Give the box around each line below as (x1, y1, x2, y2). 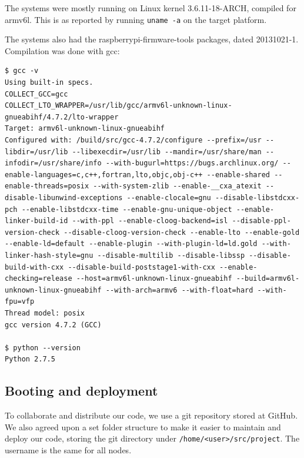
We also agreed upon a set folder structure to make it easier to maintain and (5, 420, 281, 433)
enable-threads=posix (5, 182, 89, 191)
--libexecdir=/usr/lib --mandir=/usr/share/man (72, 147, 262, 156)
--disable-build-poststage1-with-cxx (68, 263, 215, 271)
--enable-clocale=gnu (126, 193, 211, 202)
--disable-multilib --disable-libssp (97, 251, 245, 260)
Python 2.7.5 (5, 355, 55, 364)
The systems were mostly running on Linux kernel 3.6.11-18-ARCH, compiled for (5, 2, 296, 14)
